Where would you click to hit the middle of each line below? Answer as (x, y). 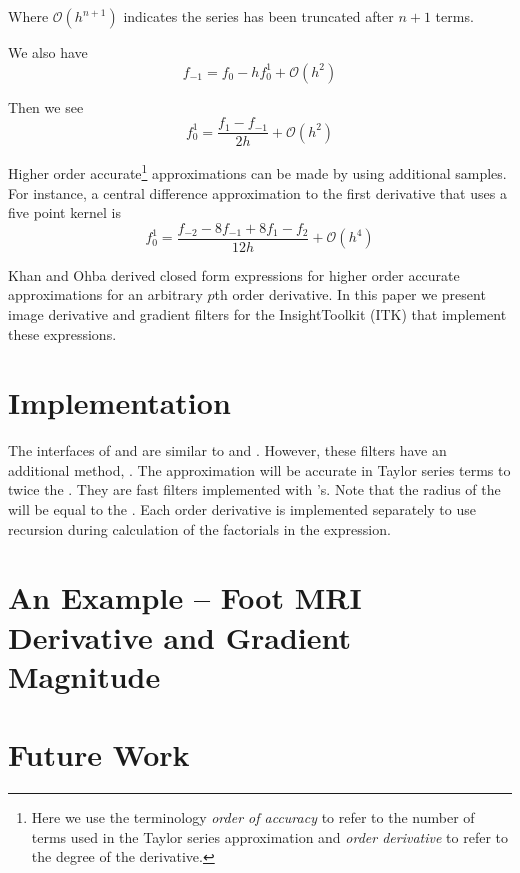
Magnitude (84, 675)
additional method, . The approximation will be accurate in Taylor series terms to (259, 469)
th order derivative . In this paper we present (350, 294)
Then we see (46, 106)
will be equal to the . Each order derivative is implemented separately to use (242, 509)
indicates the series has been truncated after (258, 16)
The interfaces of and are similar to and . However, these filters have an (227, 450)
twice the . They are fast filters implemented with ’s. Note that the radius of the (254, 489)
